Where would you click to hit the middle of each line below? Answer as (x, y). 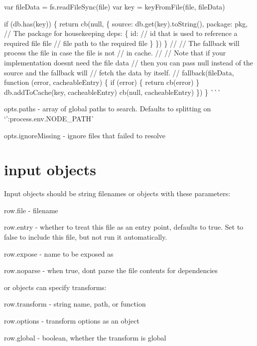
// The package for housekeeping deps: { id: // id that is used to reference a (121, 33)
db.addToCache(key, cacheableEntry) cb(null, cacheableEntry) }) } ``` (113, 92)
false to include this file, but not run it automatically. (86, 237)
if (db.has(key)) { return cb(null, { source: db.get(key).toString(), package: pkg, (126, 23)
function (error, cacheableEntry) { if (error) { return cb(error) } (102, 82)
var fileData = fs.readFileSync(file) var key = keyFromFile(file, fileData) (115, 6)
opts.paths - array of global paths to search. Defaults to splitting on (108, 109)
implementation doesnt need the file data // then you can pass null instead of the (129, 62)
